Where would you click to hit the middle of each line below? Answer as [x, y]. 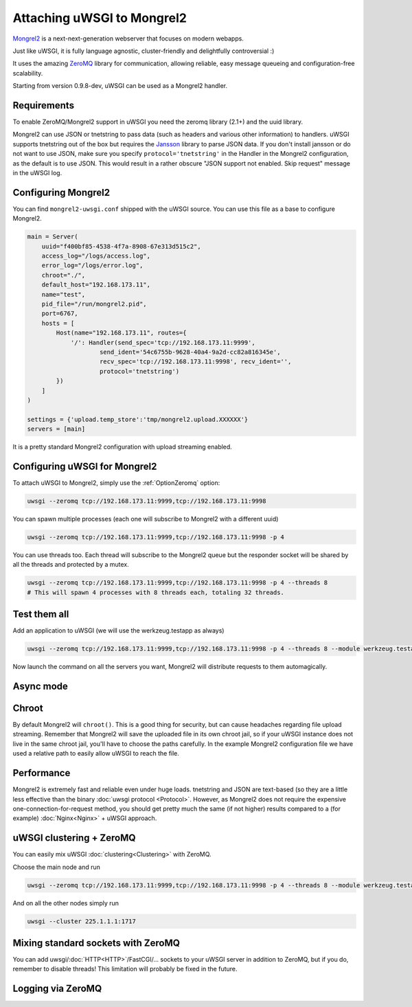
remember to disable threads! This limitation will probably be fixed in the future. [125, 969]
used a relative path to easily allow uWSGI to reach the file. [96, 754]
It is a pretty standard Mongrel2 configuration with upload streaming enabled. [123, 447]
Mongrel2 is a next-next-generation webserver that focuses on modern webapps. [128, 38]
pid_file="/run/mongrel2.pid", [94, 304]
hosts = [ [58, 323]
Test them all [41, 614]
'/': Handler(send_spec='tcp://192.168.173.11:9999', [163, 342]
